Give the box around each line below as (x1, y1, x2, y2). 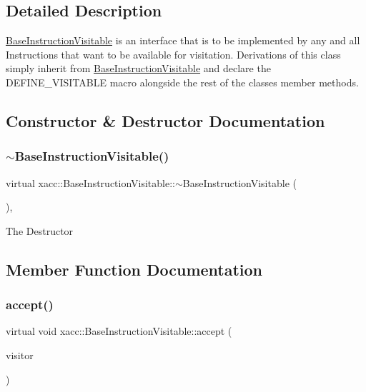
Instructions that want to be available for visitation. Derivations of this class (6, 46, 341, 61)
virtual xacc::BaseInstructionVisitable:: (6, 175, 175, 190)
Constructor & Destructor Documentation (6, 109, 325, 131)
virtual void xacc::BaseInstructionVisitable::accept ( (6, 323, 232, 338)
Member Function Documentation (6, 258, 263, 280)
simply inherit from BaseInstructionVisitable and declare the (6, 61, 271, 76)
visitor (6, 347, 34, 362)
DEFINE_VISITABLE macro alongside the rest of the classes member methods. (6, 74, 359, 89)
